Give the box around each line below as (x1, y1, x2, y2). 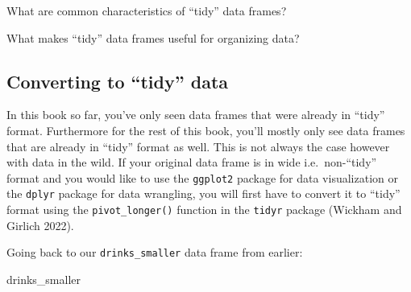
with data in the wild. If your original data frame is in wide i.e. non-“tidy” (6, 154, 377, 171)
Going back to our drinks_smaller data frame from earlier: (6, 244, 303, 261)
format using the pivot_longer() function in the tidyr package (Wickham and (6, 201, 402, 218)
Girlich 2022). (6, 216, 74, 233)
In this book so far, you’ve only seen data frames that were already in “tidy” (6, 106, 385, 123)
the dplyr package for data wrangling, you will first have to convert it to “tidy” (6, 185, 401, 202)
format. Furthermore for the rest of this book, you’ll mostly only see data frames (6, 121, 405, 138)
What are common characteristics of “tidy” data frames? (6, 2, 287, 19)
